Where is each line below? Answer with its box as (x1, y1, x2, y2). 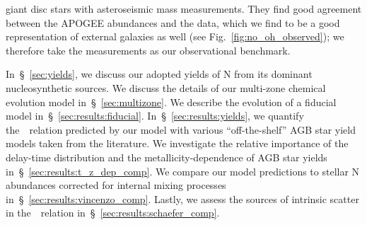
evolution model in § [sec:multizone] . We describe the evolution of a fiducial (6, 94, 337, 109)
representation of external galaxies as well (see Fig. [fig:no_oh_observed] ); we (6, 29, 344, 44)
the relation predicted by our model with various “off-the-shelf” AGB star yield (6, 122, 356, 137)
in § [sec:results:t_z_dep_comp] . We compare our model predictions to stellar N (6, 163, 360, 178)
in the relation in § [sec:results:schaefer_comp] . (6, 205, 220, 220)
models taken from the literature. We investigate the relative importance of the (6, 136, 349, 151)
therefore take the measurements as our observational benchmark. (6, 42, 291, 57)
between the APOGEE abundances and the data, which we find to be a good (6, 15, 340, 30)
